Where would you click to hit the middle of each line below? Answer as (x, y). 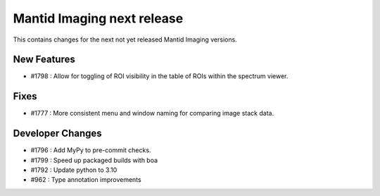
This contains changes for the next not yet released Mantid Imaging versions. (125, 39)
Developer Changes (57, 134)
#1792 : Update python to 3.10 (74, 170)
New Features (44, 60)
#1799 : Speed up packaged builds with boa (94, 160)
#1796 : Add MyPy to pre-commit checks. (91, 150)
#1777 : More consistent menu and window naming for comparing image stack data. (152, 114)
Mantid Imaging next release (98, 18)
